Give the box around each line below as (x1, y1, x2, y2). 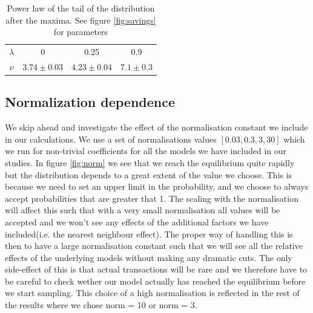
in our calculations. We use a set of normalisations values (5, 132, 217, 145)
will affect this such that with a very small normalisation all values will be (5, 204, 280, 216)
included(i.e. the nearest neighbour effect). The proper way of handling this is (5, 227, 293, 240)
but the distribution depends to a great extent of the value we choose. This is (5, 168, 292, 181)
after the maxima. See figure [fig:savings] (5, 13, 156, 26)
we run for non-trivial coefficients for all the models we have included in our (5, 144, 287, 157)
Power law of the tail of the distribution (7, 2, 155, 14)
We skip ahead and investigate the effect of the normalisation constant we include (5, 121, 308, 134)
